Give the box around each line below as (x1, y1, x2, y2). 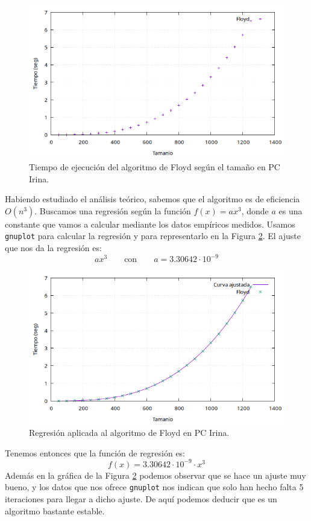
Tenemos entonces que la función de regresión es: (5, 446, 186, 459)
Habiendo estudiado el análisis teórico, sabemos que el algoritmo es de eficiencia (5, 193, 300, 205)
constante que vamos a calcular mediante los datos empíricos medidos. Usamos (5, 217, 295, 230)
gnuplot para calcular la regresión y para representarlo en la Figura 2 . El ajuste (5, 229, 301, 242)
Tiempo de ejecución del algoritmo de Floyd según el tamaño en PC (29, 160, 280, 173)
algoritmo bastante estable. (5, 504, 105, 517)
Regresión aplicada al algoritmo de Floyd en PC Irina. (29, 426, 230, 439)
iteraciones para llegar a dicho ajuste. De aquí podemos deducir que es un (5, 493, 277, 505)
